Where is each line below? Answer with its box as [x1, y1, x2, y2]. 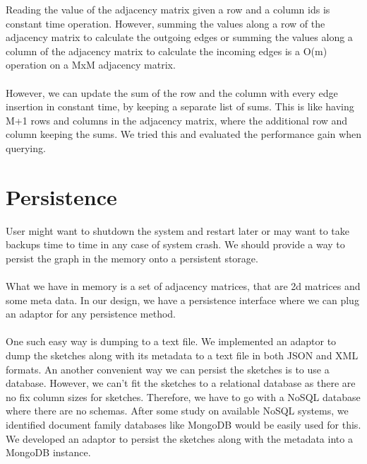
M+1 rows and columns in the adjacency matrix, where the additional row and [6, 112, 348, 127]
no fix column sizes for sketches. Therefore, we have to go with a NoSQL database [6, 389, 361, 404]
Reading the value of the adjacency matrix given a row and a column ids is [6, 2, 330, 16]
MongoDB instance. [6, 445, 91, 460]
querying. [6, 140, 46, 155]
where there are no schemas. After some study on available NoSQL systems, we [6, 403, 349, 418]
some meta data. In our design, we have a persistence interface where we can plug [6, 292, 359, 307]
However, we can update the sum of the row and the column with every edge [6, 85, 338, 100]
